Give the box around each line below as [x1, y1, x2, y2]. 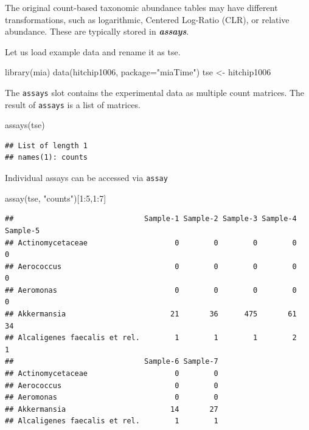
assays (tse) [5, 118, 45, 131]
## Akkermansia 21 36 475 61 [5, 310, 297, 319]
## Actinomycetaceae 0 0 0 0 [5, 238, 297, 247]
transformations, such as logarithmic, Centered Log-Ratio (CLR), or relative [5, 13, 290, 26]
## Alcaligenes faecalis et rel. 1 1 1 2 [5, 333, 297, 343]
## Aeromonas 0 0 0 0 [5, 285, 297, 295]
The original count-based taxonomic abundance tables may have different [5, 1, 278, 13]
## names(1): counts [5, 153, 88, 162]
